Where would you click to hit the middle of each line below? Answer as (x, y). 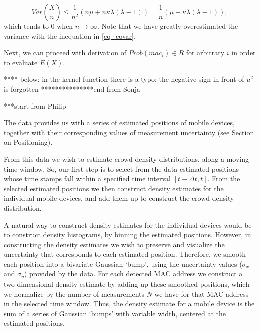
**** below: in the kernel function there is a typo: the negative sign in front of (124, 79)
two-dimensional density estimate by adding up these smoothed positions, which (127, 283)
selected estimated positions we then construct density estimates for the (114, 188)
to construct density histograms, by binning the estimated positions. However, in (128, 234)
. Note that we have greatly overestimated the (168, 26)
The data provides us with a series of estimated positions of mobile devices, (119, 123)
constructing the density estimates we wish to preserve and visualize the (114, 244)
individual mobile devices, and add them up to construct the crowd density (119, 198)
